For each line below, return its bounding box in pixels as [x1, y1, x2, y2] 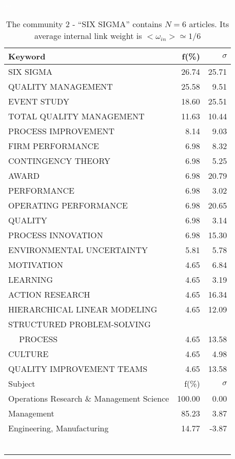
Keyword [8, 50, 46, 62]
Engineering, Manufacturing [8, 422, 109, 434]
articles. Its [189, 17, 229, 30]
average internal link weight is [34, 29, 142, 41]
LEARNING [8, 273, 53, 285]
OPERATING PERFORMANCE [8, 199, 128, 211]
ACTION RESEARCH [8, 288, 90, 300]
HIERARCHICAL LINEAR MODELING [8, 303, 158, 315]
